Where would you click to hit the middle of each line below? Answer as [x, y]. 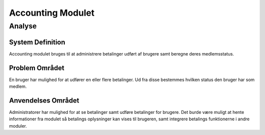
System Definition [37, 42]
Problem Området [37, 68]
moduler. [18, 126]
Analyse [23, 26]
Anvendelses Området [44, 100]
